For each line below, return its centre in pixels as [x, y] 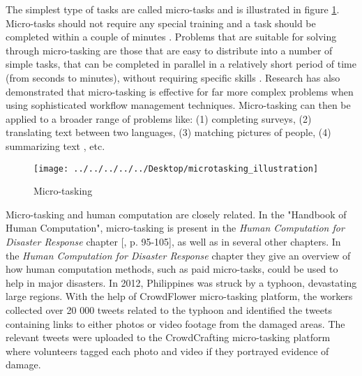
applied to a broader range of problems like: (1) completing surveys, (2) [159, 118]
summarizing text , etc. [55, 145]
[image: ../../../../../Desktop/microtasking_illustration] [176, 168]
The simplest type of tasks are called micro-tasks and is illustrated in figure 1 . [173, 9]
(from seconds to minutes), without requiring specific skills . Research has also [173, 77]
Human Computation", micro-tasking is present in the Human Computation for [175, 228]
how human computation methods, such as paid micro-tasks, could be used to [172, 269]
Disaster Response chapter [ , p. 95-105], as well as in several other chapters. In [173, 241]
